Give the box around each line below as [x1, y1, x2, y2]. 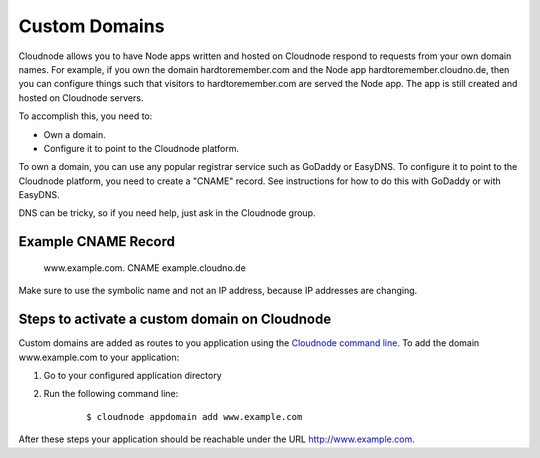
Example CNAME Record [18, 233, 175, 250]
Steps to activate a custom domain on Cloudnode [18, 311, 332, 328]
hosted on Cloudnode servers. [18, 91, 144, 104]
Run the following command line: [43, 388, 179, 400]
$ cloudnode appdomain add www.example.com [86, 411, 303, 422]
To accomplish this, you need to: [18, 110, 153, 122]
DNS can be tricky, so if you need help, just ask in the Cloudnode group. [18, 207, 316, 219]
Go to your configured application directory [43, 369, 222, 381]
